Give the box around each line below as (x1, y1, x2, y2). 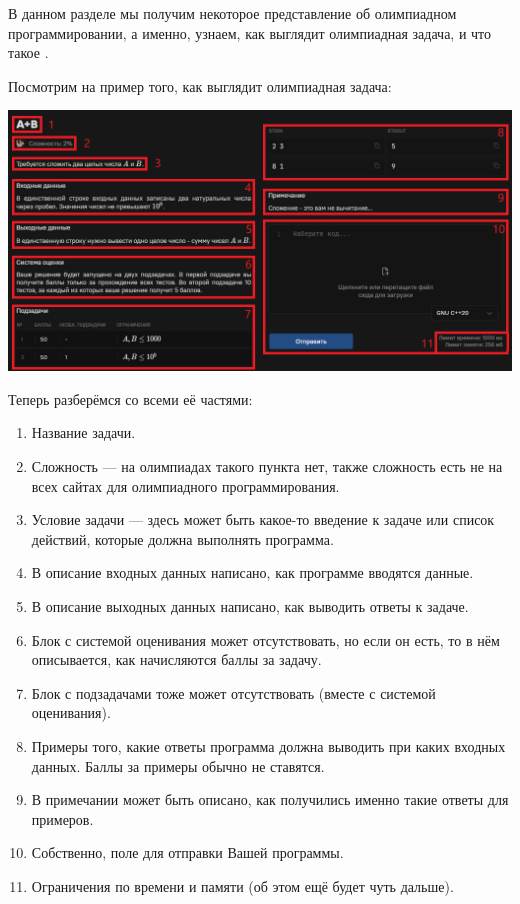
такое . (8, 42, 49, 63)
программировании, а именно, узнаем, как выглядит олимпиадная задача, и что (8, 22, 492, 43)
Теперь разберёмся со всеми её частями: (8, 388, 253, 409)
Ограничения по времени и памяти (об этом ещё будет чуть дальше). (31, 875, 454, 896)
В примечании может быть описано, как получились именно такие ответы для (31, 789, 509, 810)
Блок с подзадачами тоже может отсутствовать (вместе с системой (31, 682, 436, 703)
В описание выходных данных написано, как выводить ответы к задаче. (31, 595, 469, 616)
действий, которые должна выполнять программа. (31, 528, 334, 549)
